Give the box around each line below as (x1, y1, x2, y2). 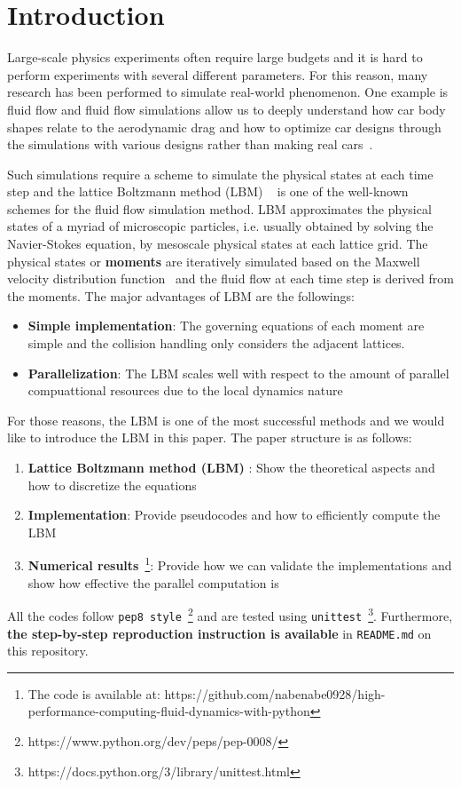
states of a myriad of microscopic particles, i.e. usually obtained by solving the (7, 217, 434, 235)
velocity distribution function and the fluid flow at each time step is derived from (7, 269, 454, 288)
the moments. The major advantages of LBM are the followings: (7, 286, 355, 305)
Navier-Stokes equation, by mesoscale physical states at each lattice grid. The (7, 235, 428, 253)
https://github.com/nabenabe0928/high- (164, 684, 386, 703)
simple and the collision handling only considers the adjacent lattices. (27, 334, 405, 353)
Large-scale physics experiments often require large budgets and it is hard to (7, 48, 423, 67)
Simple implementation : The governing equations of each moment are (27, 316, 425, 335)
